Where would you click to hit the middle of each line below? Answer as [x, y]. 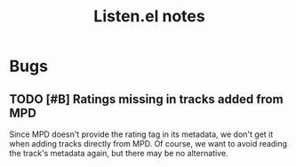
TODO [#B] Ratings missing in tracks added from [146, 99]
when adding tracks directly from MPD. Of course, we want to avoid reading [148, 143]
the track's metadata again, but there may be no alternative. [119, 153]
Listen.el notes [149, 16]
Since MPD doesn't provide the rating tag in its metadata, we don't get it [141, 134]
